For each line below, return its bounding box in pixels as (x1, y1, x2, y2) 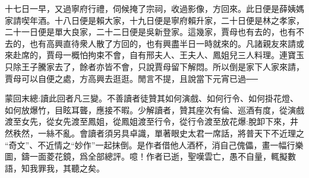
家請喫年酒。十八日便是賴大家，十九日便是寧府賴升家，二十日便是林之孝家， (5, 14, 304, 26)
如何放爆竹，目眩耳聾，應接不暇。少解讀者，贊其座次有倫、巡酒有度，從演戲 (5, 103, 304, 116)
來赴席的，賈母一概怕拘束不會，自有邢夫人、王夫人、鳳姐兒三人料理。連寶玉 (5, 49, 304, 61)
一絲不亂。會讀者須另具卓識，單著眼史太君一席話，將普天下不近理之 (37, 126, 304, 139)
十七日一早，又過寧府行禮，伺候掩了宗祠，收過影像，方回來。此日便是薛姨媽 (5, 2, 304, 14)
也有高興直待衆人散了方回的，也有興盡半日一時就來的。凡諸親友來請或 (29, 37, 304, 49)
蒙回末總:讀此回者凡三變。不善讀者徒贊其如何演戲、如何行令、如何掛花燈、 (5, 92, 298, 104)
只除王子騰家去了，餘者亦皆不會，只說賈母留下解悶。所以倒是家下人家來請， (5, 60, 304, 72)
